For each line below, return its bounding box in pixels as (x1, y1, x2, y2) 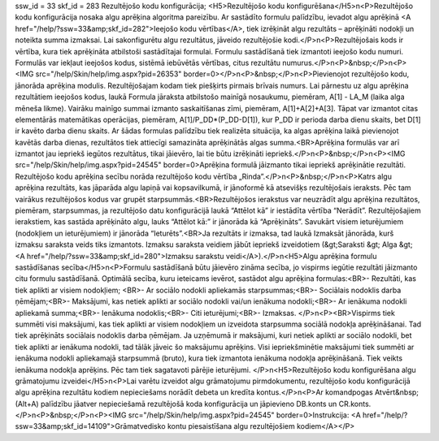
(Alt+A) (15, 399, 40, 409)
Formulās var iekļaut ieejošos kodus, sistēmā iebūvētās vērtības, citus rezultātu (15, 58, 280, 67)
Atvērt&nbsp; (374, 387, 419, 397)
